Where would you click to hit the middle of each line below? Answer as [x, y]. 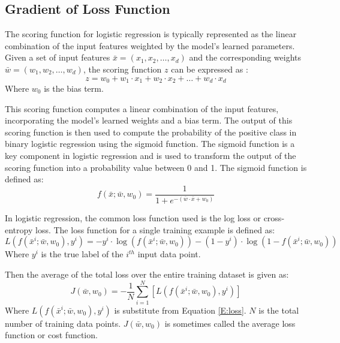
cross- [274, 218]
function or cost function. [51, 335]
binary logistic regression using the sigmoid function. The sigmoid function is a [150, 144]
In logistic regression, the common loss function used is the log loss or [133, 218]
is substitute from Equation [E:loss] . [180, 310]
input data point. [169, 254]
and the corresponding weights [245, 57]
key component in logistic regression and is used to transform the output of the [151, 155]
